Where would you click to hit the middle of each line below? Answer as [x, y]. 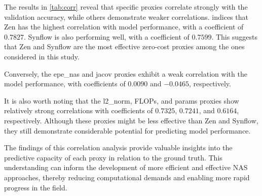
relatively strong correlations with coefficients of [79, 110]
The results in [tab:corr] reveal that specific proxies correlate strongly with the [126, 7]
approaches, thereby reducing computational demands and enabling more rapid [127, 177]
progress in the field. [36, 187]
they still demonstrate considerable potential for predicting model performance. [127, 130]
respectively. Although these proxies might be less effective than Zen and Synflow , [131, 120]
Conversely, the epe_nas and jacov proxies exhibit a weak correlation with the [126, 73]
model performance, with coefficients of [65, 84]
